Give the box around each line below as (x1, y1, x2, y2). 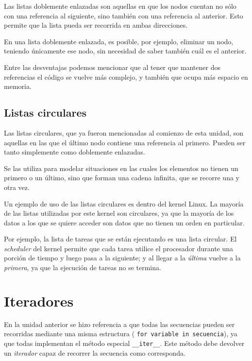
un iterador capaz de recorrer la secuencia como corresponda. (4, 347, 185, 358)
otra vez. (4, 182, 30, 192)
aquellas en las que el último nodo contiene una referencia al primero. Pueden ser (4, 137, 246, 147)
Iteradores (4, 291, 74, 310)
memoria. (4, 81, 32, 91)
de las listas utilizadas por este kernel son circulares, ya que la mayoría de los (4, 208, 234, 218)
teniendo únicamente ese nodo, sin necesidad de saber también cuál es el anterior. (4, 46, 247, 56)
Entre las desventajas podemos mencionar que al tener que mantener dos (4, 62, 220, 72)
